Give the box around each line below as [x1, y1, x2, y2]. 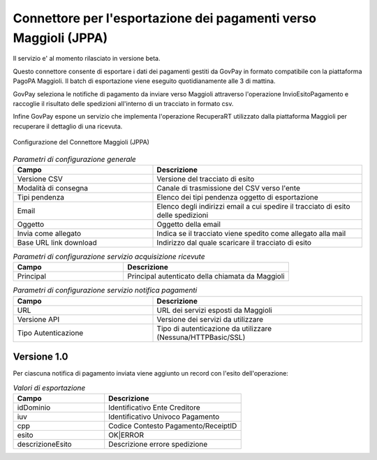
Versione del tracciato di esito [156, 174, 255, 184]
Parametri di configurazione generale [13, 154, 136, 164]
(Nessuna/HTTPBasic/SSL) [156, 332, 246, 342]
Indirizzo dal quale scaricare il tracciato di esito [156, 237, 312, 247]
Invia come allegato [17, 228, 82, 238]
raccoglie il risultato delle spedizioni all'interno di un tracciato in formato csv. [13, 99, 234, 107]
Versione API [17, 314, 60, 324]
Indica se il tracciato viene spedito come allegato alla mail [156, 228, 346, 238]
